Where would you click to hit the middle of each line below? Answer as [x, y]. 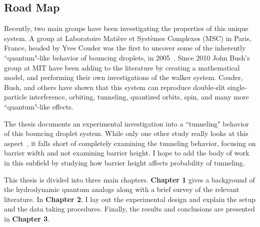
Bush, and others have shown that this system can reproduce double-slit [115, 87]
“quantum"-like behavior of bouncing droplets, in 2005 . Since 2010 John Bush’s [127, 57]
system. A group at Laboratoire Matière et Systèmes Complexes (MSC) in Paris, [128, 38]
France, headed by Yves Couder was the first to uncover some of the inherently [125, 48]
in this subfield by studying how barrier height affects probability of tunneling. [124, 162]
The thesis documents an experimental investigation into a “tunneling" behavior [126, 123]
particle [15, 97]
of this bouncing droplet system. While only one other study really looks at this [126, 133]
